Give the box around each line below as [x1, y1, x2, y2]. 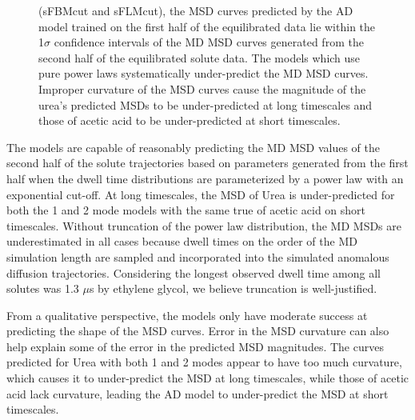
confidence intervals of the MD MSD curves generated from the [54, 34, 364, 50]
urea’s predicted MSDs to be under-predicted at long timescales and [38, 96, 373, 113]
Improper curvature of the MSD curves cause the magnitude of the [38, 80, 366, 97]
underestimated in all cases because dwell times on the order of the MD [6, 233, 357, 250]
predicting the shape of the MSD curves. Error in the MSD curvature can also [6, 322, 389, 339]
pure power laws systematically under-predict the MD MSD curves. [38, 65, 369, 82]
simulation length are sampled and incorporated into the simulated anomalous [6, 248, 389, 265]
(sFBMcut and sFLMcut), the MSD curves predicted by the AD [38, 2, 353, 18]
